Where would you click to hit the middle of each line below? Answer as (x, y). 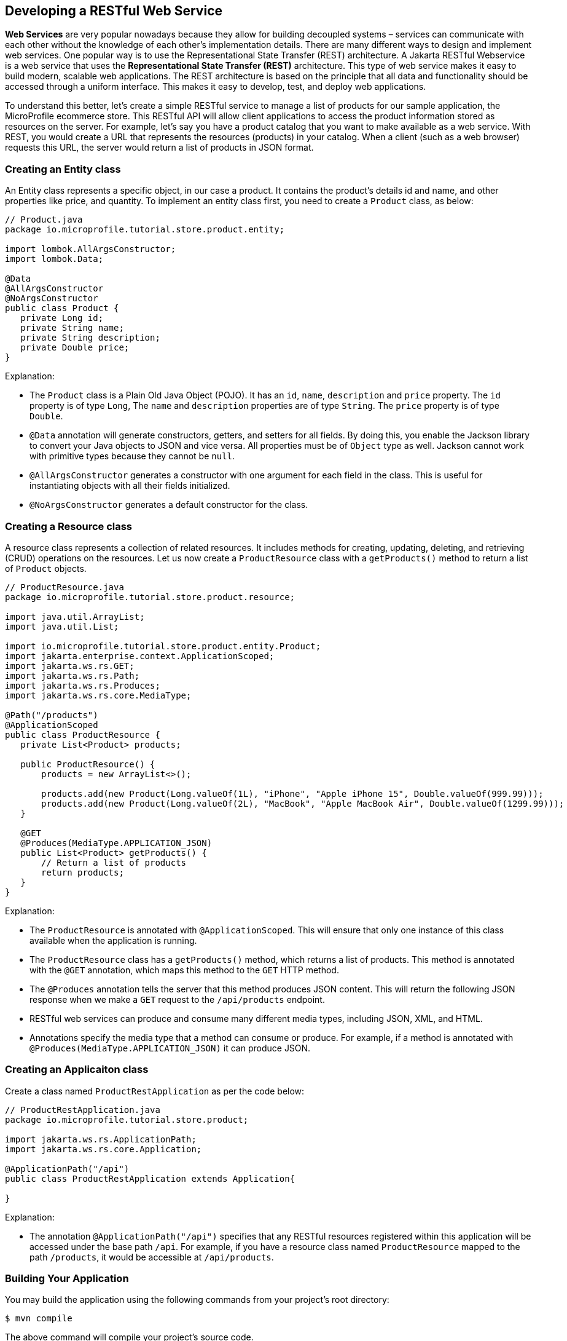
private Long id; (62, 318)
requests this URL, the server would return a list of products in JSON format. (159, 148)
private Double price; (75, 348)
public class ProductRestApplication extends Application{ (150, 1178)
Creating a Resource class (69, 526)
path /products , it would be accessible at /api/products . (152, 1257)
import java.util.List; (62, 626)
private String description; (90, 338)
